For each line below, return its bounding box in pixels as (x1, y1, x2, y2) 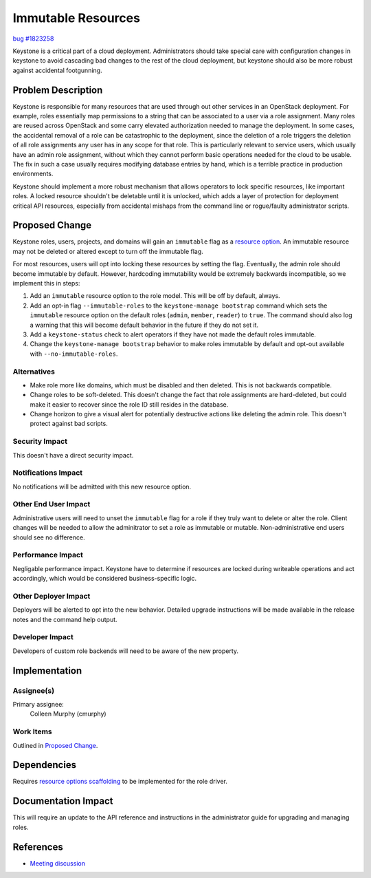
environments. (12, 169, 54, 178)
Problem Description (12, 84, 103, 96)
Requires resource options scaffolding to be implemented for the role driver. (12, 778, 228, 786)
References (12, 841, 63, 853)
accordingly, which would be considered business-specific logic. (12, 575, 197, 583)
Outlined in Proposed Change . (12, 741, 98, 749)
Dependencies (12, 759, 77, 771)
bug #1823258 (12, 34, 54, 43)
